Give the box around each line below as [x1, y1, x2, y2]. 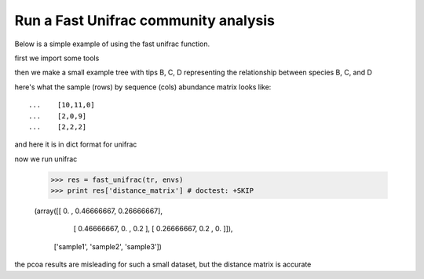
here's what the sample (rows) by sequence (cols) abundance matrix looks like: [14, 82, 272, 92]
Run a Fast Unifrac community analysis [14, 12, 275, 29]
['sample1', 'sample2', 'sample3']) [53, 241, 163, 251]
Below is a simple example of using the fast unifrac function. [14, 39, 210, 49]
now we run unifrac [14, 154, 78, 164]
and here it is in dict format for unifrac [14, 139, 137, 149]
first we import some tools [14, 53, 100, 63]
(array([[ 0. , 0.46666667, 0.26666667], [34, 206, 163, 216]
